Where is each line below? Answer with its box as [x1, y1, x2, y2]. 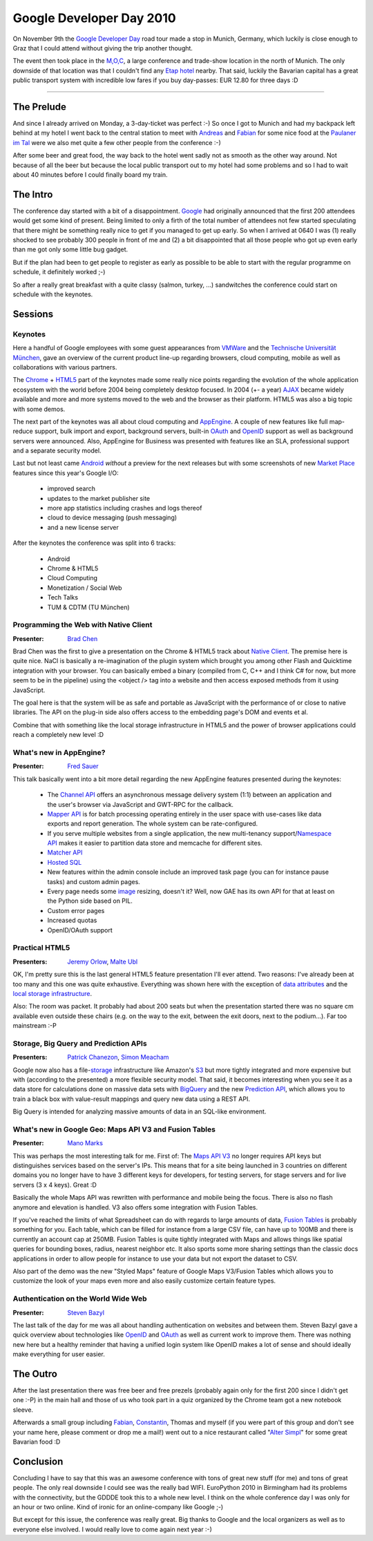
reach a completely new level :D [12, 731, 104, 739]
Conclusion [12, 1455, 64, 1467]
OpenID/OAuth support [47, 926, 113, 934]
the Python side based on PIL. [47, 897, 133, 905]
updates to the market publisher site [47, 494, 151, 502]
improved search [47, 484, 96, 493]
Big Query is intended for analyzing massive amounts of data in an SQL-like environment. [12, 1107, 267, 1116]
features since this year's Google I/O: [12, 468, 119, 477]
